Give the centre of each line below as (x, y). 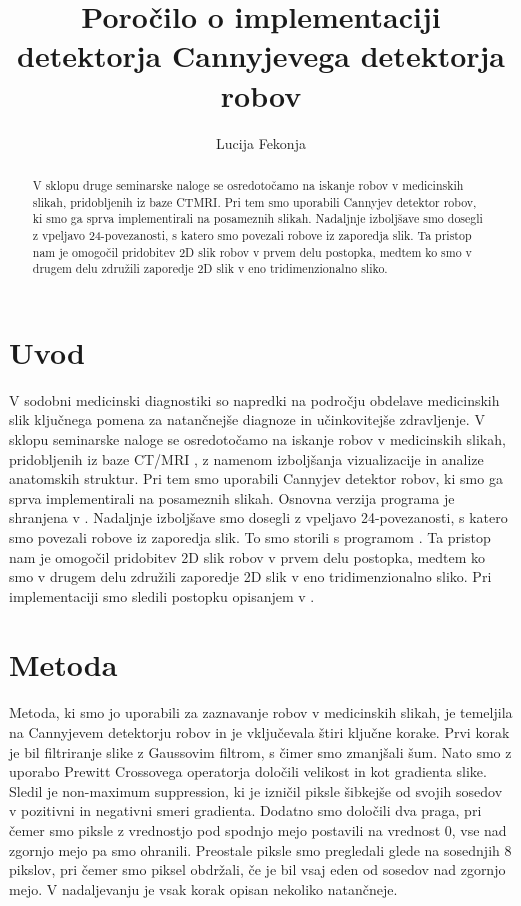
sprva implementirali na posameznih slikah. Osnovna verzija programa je (232, 497)
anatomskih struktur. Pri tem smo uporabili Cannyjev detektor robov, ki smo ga (256, 478)
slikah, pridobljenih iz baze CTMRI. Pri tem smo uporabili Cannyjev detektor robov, (254, 201)
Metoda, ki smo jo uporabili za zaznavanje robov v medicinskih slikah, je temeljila (261, 712)
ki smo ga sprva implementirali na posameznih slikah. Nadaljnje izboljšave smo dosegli (257, 218)
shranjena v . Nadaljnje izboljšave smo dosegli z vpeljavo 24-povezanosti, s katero (258, 517)
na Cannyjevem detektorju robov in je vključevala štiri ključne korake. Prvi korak (259, 732)
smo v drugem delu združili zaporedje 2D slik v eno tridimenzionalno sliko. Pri (250, 576)
